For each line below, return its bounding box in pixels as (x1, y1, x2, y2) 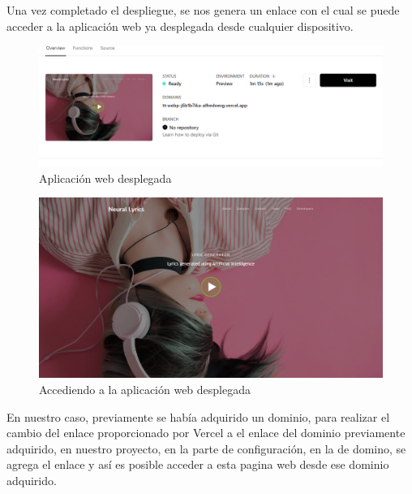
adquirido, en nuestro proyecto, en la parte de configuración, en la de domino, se (6, 440, 406, 457)
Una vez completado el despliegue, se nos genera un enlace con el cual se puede (6, 2, 400, 18)
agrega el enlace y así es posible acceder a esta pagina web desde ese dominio (6, 456, 389, 473)
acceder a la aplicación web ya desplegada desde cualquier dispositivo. (6, 17, 354, 34)
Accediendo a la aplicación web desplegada (39, 380, 251, 397)
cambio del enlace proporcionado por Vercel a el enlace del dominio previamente (6, 424, 406, 441)
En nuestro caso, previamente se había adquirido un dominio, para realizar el (6, 408, 390, 425)
